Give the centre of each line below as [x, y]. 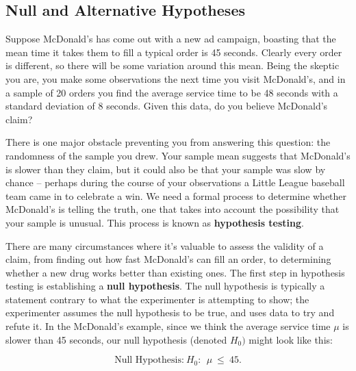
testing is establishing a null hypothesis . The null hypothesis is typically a [165, 286]
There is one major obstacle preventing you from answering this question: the [168, 142]
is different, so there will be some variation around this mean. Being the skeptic [173, 65]
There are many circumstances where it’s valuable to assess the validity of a [165, 245]
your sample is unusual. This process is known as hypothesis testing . [155, 222]
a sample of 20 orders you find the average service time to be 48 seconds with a [172, 92]
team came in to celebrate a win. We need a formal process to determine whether [176, 195]
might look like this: [291, 339]
